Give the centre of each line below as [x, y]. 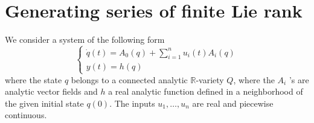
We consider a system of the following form [85, 39]
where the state [34, 79]
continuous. [26, 115]
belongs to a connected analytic [129, 79]
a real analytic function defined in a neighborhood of [206, 91]
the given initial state [44, 103]
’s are [299, 79]
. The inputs [132, 103]
